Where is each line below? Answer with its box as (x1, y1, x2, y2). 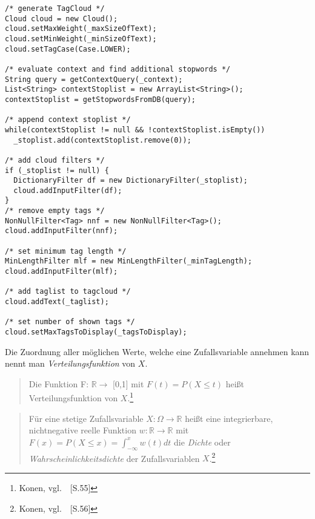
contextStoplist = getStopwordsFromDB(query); (5, 95, 196, 104)
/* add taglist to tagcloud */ (5, 287, 131, 296)
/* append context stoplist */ (5, 115, 131, 124)
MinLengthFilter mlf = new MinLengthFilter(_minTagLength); (5, 257, 253, 266)
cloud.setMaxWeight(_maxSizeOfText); (5, 24, 157, 33)
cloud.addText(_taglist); (5, 297, 109, 307)
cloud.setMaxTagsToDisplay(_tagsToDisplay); (5, 328, 187, 336)
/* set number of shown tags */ (5, 317, 135, 327)
